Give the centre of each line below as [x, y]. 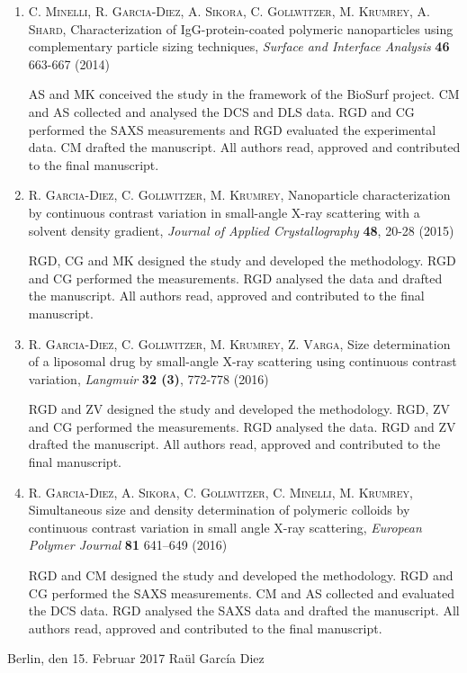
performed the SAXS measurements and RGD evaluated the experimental [232, 129]
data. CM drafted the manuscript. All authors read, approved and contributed [244, 147]
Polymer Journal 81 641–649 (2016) [128, 545]
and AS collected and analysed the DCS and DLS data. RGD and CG [221, 111]
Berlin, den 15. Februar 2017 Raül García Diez [136, 658]
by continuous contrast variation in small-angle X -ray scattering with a [224, 212]
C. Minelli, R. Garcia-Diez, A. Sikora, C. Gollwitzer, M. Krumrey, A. [229, 11]
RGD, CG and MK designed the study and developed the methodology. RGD [242, 260]
